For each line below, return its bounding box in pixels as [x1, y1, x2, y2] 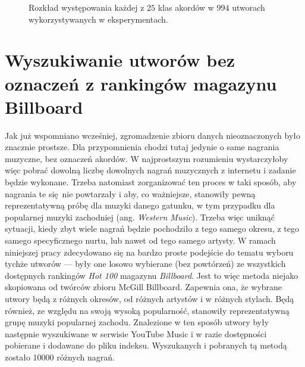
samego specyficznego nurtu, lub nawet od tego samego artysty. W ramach [5, 234, 276, 247]
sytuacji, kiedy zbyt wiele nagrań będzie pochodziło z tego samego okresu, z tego [5, 222, 299, 235]
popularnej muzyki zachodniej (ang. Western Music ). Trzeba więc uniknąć [5, 210, 275, 223]
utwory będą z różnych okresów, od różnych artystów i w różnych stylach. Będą [5, 293, 294, 304]
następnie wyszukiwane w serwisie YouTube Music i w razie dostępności [5, 327, 267, 340]
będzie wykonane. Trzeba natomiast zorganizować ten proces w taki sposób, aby [5, 176, 297, 188]
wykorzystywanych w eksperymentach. [29, 13, 168, 25]
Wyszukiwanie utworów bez [5, 48, 235, 72]
